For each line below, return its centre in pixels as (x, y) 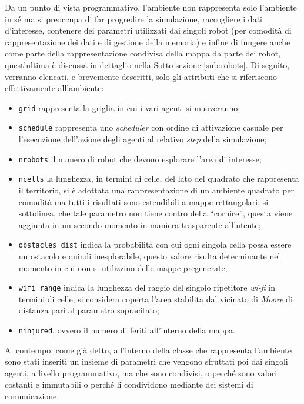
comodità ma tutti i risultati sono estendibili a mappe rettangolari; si (143, 201)
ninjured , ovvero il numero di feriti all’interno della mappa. (127, 330)
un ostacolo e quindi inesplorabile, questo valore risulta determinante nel (149, 256)
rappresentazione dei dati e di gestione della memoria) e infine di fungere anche (148, 41)
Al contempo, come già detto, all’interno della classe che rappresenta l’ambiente (148, 350)
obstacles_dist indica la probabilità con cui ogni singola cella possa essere (155, 244)
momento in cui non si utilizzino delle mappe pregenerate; (123, 267)
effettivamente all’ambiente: (54, 88)
